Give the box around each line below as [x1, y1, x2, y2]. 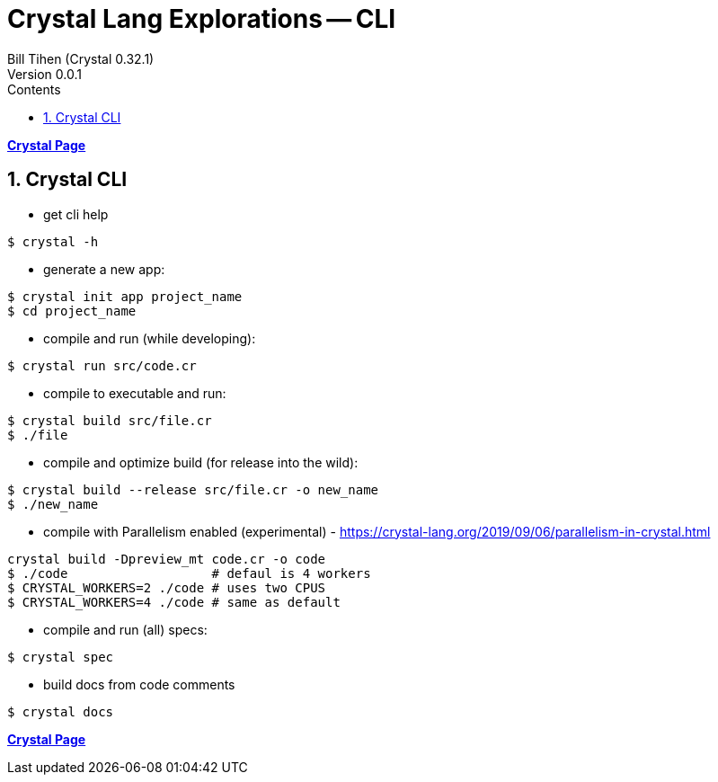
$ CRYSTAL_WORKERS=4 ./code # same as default [7, 594, 341, 609]
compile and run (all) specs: [43, 621, 208, 637]
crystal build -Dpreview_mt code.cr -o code [7, 551, 326, 566]
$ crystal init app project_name [7, 289, 243, 304]
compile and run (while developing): [43, 330, 256, 346]
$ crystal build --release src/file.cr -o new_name [7, 482, 379, 497]
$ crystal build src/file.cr [7, 413, 212, 428]
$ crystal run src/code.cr [7, 358, 197, 373]
